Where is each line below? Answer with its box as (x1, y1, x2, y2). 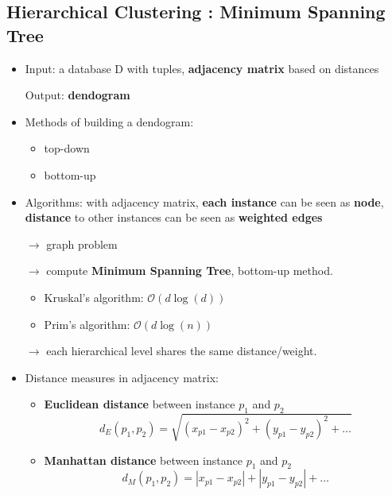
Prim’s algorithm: (44, 315, 130, 332)
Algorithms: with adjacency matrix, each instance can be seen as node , (25, 193, 384, 210)
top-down (44, 140, 90, 157)
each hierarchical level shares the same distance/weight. (46, 342, 317, 359)
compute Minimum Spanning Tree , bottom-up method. (46, 262, 333, 279)
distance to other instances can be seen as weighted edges (25, 209, 323, 226)
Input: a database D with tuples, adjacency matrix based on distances (25, 60, 379, 76)
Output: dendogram (25, 87, 130, 103)
